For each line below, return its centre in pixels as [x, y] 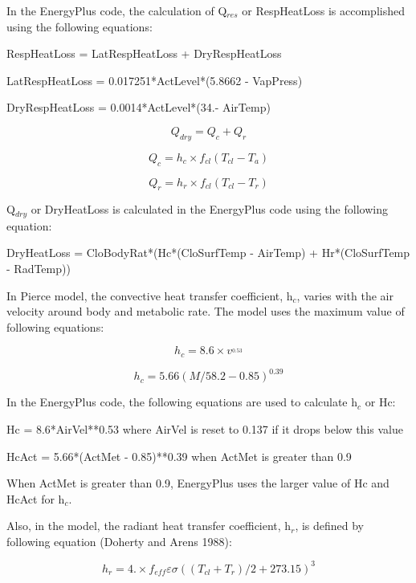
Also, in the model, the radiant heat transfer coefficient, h [149, 526]
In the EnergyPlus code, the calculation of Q [117, 10]
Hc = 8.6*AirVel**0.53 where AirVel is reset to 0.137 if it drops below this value [205, 428]
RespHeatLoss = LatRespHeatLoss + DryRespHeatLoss [144, 53]
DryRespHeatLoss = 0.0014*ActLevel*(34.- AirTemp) [139, 107]
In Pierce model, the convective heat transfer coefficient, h [150, 295]
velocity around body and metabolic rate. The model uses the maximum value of [206, 311]
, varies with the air [345, 295]
